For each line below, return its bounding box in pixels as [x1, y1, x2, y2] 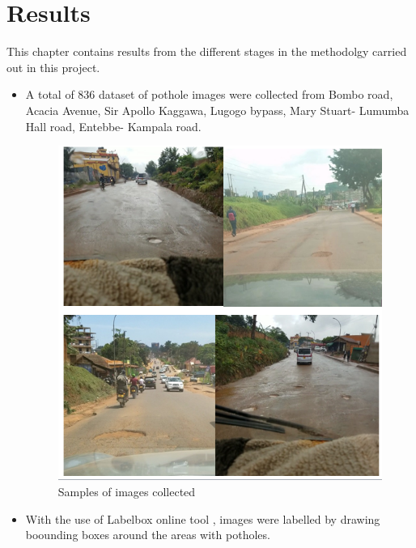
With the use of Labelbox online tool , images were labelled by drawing [25, 510, 380, 527]
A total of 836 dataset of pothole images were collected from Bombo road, [25, 86, 393, 103]
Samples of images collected [57, 483, 196, 500]
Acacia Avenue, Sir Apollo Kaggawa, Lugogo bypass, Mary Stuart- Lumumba [25, 101, 410, 118]
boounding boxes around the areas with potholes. [25, 526, 270, 543]
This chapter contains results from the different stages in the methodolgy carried [6, 43, 407, 60]
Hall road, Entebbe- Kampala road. [25, 117, 202, 134]
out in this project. [6, 58, 100, 75]
